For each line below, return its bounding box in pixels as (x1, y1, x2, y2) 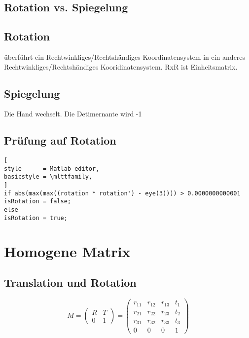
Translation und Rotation (4, 275, 137, 290)
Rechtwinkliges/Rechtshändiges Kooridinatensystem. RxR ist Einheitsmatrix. (4, 61, 238, 72)
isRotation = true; (4, 214, 68, 222)
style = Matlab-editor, (4, 165, 100, 172)
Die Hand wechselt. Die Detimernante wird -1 (4, 109, 142, 119)
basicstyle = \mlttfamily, (4, 173, 92, 181)
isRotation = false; (4, 198, 71, 205)
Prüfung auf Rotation (4, 133, 116, 148)
